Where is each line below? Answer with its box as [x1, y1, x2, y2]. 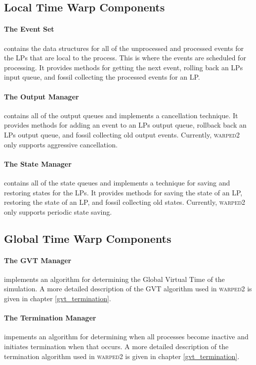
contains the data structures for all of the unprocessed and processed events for [4, 43, 244, 53]
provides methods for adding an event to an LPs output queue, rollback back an [4, 120, 247, 130]
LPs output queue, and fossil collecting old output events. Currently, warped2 [4, 129, 240, 139]
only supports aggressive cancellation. [4, 139, 118, 149]
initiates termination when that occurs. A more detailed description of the [4, 341, 229, 352]
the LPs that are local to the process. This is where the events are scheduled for [4, 52, 246, 63]
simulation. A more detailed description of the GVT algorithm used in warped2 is [4, 283, 252, 294]
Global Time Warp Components [4, 230, 171, 246]
